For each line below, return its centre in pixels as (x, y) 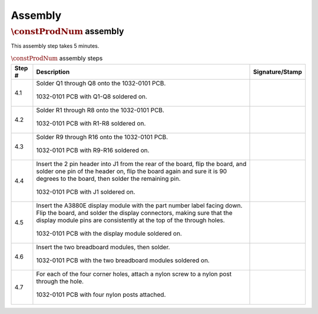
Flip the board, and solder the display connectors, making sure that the (134, 213)
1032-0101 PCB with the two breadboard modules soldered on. (123, 260)
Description (53, 72)
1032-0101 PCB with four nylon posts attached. (101, 295)
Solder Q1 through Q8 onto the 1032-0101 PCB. (101, 83)
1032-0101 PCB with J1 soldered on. (86, 191)
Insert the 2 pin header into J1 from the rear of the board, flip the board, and (141, 164)
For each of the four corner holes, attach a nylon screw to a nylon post (134, 274)
